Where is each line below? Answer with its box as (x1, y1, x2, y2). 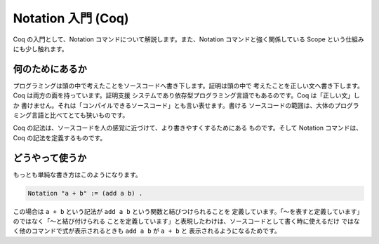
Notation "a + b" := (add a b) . (27, 189, 143, 197)
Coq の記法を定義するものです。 (13, 133, 107, 142)
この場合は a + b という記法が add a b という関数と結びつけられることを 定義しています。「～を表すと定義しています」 (13, 207, 364, 215)
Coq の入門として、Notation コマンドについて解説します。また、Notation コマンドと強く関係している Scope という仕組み (13, 35, 364, 43)
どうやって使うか (13, 151, 87, 164)
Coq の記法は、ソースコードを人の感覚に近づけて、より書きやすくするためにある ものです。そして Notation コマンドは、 (13, 123, 363, 133)
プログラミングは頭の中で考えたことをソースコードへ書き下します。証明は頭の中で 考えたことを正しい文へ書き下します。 (13, 81, 364, 90)
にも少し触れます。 (13, 44, 68, 53)
